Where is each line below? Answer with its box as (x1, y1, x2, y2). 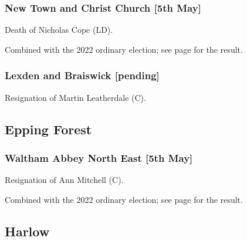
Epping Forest (5, 120, 92, 138)
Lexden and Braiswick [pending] (5, 68, 160, 83)
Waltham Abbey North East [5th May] (5, 150, 193, 165)
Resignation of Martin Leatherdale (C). (5, 91, 146, 103)
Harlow (5, 222, 50, 240)
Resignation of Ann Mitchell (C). (5, 174, 124, 186)
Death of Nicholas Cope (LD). (5, 23, 113, 36)
